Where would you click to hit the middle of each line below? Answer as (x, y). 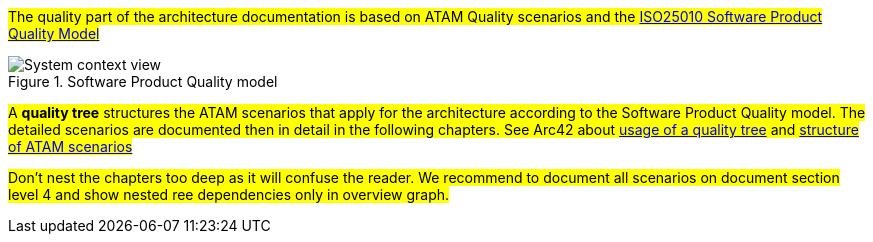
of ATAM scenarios (70, 146)
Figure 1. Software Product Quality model (143, 81)
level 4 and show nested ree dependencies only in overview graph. (229, 194)
